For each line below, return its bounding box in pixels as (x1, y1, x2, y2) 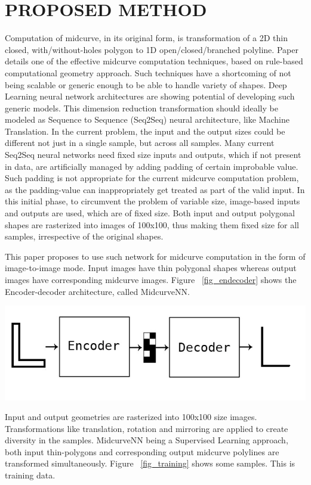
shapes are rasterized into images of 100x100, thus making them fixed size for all (5, 218, 299, 231)
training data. (5, 469, 56, 481)
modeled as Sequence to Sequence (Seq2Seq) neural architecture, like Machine (5, 113, 290, 126)
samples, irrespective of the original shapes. (5, 230, 164, 242)
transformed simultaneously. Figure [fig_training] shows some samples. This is (5, 457, 295, 470)
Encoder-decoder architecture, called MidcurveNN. (5, 285, 190, 297)
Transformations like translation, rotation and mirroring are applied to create (5, 422, 288, 434)
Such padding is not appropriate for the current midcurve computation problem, (5, 172, 299, 184)
